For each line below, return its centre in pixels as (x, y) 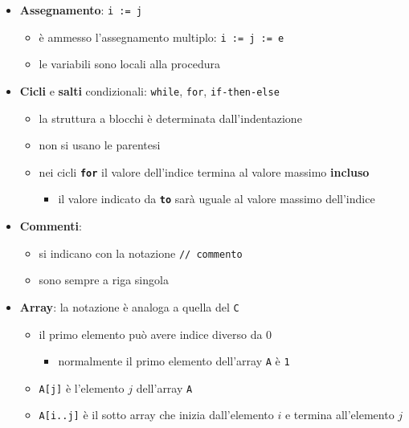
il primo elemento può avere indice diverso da (151, 334)
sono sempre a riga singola (104, 280)
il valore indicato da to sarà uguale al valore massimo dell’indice (217, 199)
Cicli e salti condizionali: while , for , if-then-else (149, 90)
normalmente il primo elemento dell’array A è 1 (174, 361)
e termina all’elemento (339, 415)
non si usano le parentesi (100, 145)
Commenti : (51, 226)
